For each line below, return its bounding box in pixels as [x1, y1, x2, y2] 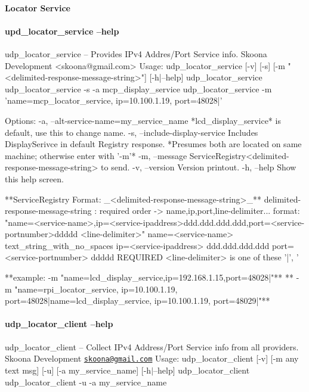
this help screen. [5, 172, 64, 185]
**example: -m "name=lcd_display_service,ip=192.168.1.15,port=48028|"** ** [5, 271, 294, 284]
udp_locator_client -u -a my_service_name [5, 375, 167, 388]
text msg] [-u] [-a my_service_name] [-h [5, 363, 152, 376]
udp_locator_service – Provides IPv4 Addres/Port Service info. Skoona [5, 47, 267, 60]
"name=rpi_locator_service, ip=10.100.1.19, [14, 282, 178, 295]
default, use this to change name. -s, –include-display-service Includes [5, 126, 258, 138]
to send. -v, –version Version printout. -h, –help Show [101, 161, 296, 173]
